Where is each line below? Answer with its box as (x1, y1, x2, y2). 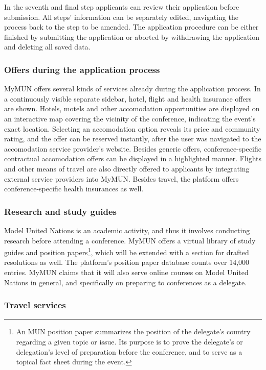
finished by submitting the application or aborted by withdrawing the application (4, 31, 259, 42)
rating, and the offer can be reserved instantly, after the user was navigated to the (4, 133, 261, 144)
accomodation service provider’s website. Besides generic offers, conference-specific (4, 143, 261, 154)
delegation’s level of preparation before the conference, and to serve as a (16, 346, 242, 357)
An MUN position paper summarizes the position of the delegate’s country (16, 326, 251, 337)
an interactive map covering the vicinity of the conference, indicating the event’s (4, 113, 256, 124)
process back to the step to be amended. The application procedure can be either (4, 21, 259, 32)
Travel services (4, 299, 66, 311)
